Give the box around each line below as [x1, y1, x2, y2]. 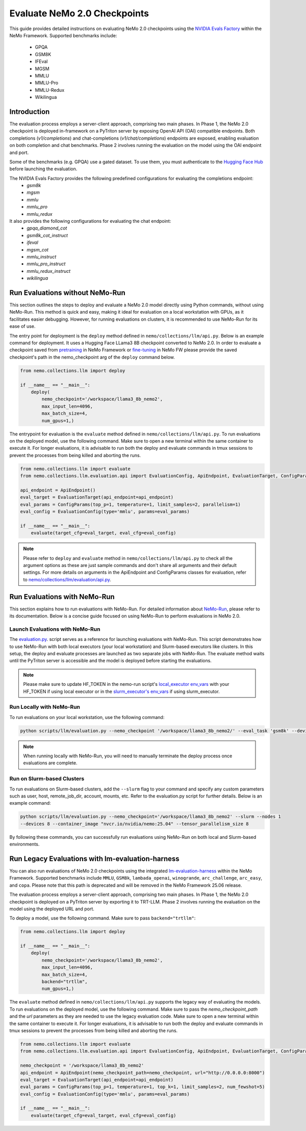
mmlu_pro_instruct [27, 261, 66, 267]
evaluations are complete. [23, 760, 78, 766]
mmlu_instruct [27, 254, 57, 260]
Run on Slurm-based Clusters [9, 775, 85, 782]
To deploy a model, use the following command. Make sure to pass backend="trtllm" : [9, 915, 196, 921]
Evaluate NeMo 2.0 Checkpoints [9, 8, 149, 19]
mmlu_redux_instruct [27, 268, 71, 274]
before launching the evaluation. [9, 166, 78, 172]
